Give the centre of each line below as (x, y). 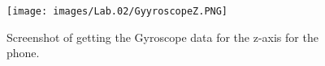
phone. (23, 53)
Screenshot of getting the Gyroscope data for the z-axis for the (162, 37)
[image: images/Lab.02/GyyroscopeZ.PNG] (117, 11)
